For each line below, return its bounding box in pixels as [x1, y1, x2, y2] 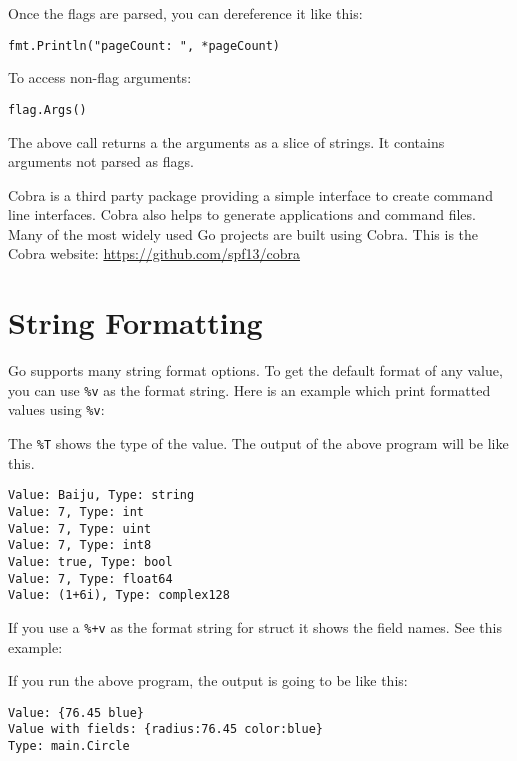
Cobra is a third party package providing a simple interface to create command [8, 184, 493, 205]
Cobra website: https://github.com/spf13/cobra [8, 243, 301, 264]
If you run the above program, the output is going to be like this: [8, 670, 408, 691]
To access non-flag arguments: [8, 67, 192, 88]
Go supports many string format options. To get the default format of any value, [8, 360, 503, 381]
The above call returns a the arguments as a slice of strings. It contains [8, 131, 445, 152]
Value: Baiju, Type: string [8, 488, 195, 503]
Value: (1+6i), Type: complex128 [8, 588, 230, 603]
